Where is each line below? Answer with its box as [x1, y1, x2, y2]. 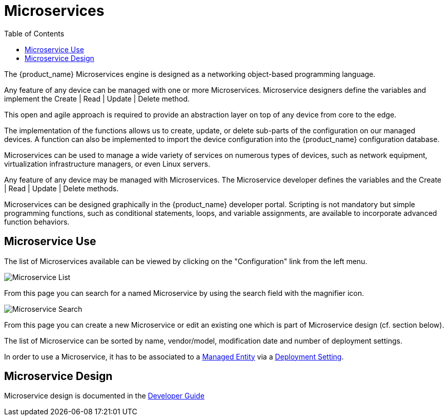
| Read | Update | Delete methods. [4, 184, 119, 193]
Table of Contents [4, 29, 65, 38]
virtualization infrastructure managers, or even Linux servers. [4, 159, 210, 168]
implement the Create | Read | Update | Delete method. [4, 94, 190, 103]
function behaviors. [4, 217, 70, 226]
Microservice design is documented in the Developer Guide [4, 391, 205, 401]
